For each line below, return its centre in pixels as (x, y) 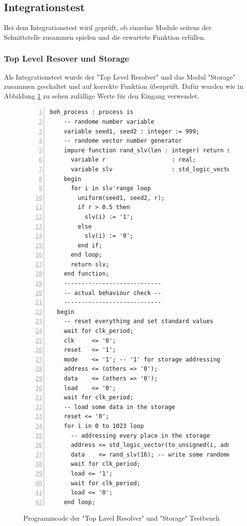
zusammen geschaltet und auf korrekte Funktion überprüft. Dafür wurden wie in (124, 86)
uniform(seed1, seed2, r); (121, 198)
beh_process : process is (92, 112)
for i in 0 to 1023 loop (104, 426)
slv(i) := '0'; (109, 236)
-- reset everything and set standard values (139, 321)
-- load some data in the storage (119, 407)
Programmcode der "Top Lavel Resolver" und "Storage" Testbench (122, 518)
